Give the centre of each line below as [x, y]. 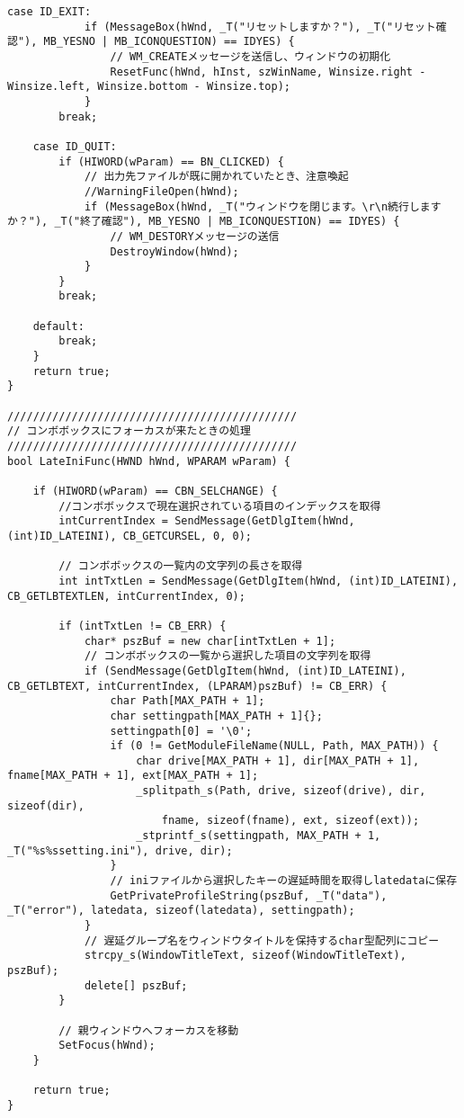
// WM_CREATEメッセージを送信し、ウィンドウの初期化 [250, 56]
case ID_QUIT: [75, 146]
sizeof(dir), [46, 805]
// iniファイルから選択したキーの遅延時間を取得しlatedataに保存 [284, 881]
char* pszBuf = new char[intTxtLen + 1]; [210, 641]
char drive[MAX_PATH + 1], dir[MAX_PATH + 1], [278, 760]
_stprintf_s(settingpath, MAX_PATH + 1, [259, 836]
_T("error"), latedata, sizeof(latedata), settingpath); [181, 911]
